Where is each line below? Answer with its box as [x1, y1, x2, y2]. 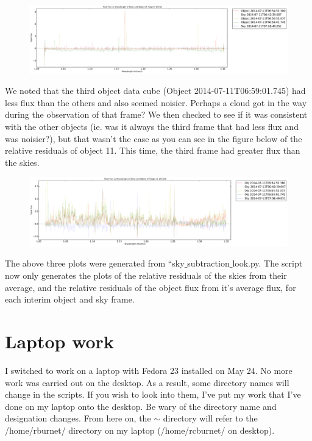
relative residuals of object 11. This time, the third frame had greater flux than [5, 144, 300, 157]
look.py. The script [232, 257, 303, 270]
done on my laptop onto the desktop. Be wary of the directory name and [5, 400, 277, 412]
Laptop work [5, 328, 114, 353]
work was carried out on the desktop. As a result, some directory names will [5, 376, 289, 389]
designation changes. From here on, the [5, 412, 151, 425]
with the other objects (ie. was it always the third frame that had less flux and [5, 120, 299, 132]
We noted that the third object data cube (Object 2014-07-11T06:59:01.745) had [5, 84, 306, 97]
